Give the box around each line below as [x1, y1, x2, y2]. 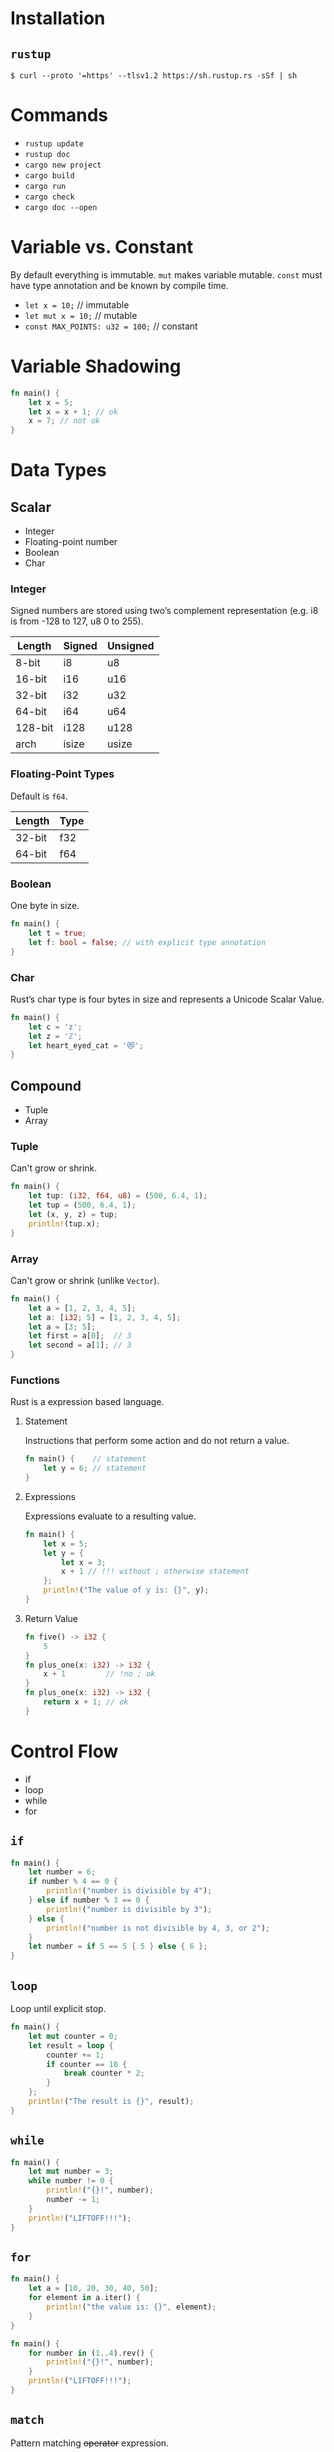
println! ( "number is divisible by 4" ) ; [46, 1886, 213, 1896]
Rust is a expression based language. [10, 1396, 165, 1408]
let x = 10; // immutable [24, 298, 130, 311]
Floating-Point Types [10, 767, 115, 781]
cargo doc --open [24, 202, 98, 212]
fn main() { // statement [24, 1454, 147, 1464]
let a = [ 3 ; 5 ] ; [28, 1322, 97, 1332]
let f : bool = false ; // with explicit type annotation [28, 937, 267, 947]
